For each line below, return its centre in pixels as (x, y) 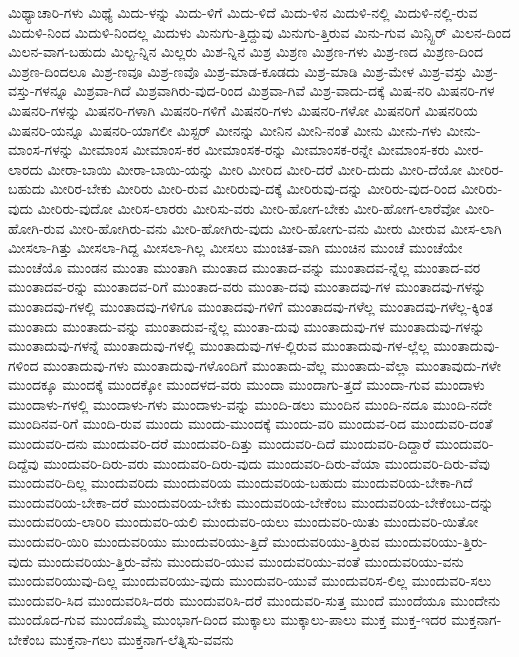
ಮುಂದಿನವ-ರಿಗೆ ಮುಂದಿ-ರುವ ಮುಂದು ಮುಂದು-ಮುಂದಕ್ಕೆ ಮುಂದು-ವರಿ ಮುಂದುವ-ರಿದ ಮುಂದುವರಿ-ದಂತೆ (250, 423)
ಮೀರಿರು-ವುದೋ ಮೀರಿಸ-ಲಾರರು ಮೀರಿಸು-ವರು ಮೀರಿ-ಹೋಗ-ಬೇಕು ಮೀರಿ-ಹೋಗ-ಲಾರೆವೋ (249, 207)
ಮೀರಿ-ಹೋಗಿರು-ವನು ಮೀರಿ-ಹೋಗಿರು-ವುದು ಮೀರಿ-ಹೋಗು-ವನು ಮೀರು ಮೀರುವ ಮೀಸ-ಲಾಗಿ (285, 227)
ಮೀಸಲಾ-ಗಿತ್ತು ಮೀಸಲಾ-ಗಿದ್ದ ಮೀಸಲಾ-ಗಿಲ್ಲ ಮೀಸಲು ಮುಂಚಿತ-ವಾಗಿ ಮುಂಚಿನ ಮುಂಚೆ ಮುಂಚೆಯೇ (235, 247)
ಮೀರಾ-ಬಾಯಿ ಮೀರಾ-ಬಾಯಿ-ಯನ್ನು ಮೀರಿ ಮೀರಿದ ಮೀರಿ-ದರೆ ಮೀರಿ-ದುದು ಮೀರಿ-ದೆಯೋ (255, 168)
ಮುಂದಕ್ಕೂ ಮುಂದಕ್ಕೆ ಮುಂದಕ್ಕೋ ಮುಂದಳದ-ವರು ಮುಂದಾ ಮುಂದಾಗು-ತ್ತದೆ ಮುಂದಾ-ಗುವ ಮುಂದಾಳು (246, 384)
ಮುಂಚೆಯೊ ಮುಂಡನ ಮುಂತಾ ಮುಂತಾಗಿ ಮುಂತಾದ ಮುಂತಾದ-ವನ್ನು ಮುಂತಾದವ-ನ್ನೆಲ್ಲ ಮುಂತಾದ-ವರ (244, 266)
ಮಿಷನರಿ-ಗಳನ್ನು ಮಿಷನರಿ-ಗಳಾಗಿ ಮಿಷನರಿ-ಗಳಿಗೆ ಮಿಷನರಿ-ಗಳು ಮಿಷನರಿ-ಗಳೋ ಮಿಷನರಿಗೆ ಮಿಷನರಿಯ (243, 109)
